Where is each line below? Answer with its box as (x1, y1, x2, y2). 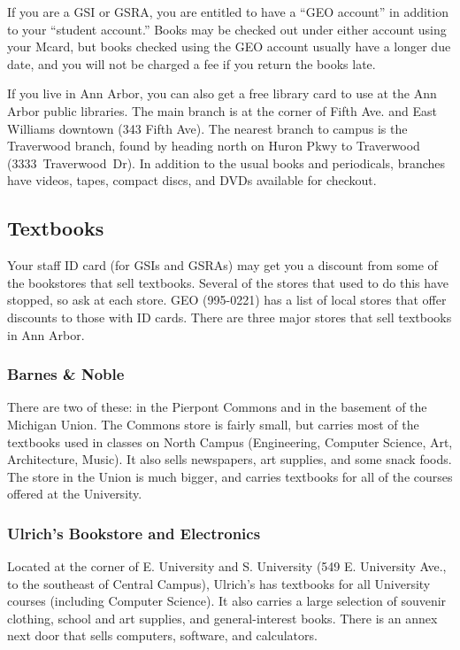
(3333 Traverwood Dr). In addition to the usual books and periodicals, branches (7, 153, 446, 172)
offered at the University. (7, 484, 142, 503)
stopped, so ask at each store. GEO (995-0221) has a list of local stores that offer (7, 290, 447, 309)
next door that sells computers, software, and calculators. (7, 626, 318, 645)
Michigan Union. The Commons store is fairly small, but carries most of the (7, 414, 419, 433)
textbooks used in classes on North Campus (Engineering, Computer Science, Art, (7, 432, 453, 451)
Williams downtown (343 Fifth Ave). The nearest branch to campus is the (7, 119, 408, 137)
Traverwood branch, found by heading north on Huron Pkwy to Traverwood (7, 136, 420, 155)
